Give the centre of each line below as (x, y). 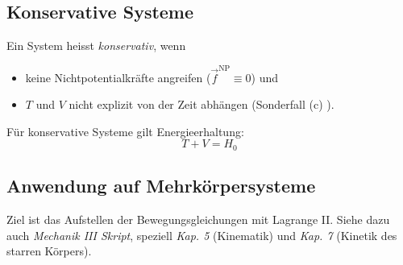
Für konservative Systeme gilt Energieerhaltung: (125, 131)
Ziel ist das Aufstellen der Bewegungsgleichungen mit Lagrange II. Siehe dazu (198, 219)
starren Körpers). (49, 251)
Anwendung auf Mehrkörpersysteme (161, 186)
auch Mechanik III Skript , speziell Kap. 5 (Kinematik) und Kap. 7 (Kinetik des (202, 235)
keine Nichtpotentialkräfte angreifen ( (118, 77)
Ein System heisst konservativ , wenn (96, 46)
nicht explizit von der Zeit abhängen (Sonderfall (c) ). (201, 104)
